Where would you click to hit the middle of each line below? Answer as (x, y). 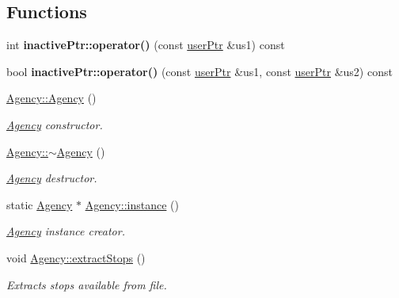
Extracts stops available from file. (87, 284)
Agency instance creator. (66, 231)
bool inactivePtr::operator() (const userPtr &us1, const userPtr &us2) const (199, 71)
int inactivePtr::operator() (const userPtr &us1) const (146, 45)
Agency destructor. (52, 178)
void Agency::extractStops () (76, 257)
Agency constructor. (55, 124)
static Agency (40, 204)
